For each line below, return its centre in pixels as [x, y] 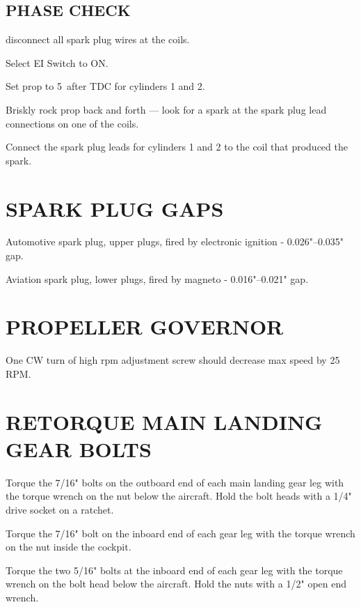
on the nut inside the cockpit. [69, 547]
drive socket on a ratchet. [60, 510]
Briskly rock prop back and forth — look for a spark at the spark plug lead [166, 109]
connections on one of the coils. [72, 123]
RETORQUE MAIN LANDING [164, 421]
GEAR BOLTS [79, 448]
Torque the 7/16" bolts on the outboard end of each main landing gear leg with [175, 482]
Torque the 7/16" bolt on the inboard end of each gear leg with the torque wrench [180, 533]
